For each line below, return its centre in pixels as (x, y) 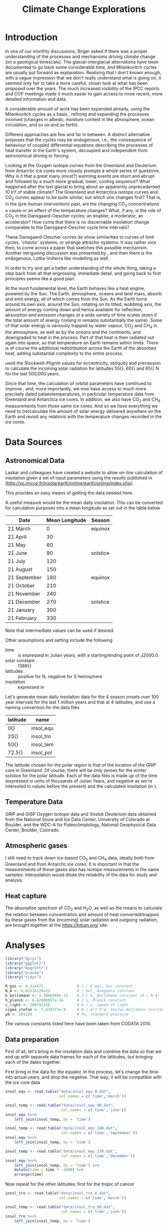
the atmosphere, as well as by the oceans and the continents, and (73, 332)
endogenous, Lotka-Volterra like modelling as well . (58, 258)
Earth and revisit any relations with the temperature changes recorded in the (84, 416)
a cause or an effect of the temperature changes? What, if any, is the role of (83, 210)
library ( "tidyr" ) (23, 977)
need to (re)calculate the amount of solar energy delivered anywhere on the (83, 411)
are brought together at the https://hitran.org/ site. (57, 925)
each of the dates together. (33, 1062)
